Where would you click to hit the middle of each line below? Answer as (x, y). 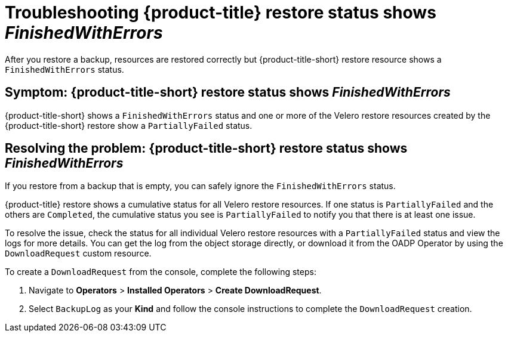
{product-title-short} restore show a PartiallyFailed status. (129, 125)
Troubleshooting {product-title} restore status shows (221, 13)
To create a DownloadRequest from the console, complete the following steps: (161, 272)
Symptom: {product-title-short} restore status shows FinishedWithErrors (228, 92)
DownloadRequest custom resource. (78, 253)
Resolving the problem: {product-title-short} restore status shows (206, 149)
